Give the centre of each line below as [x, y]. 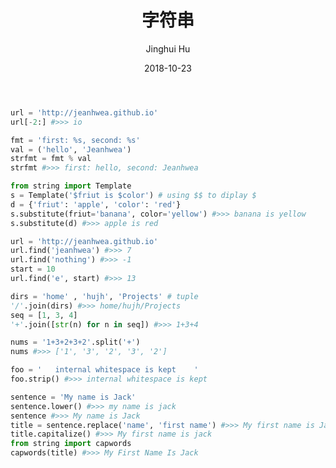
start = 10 [33, 269]
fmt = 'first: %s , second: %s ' [75, 140]
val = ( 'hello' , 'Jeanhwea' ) [71, 149]
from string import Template [71, 186]
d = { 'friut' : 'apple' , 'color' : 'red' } [96, 204]
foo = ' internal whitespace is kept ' [104, 370]
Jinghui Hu [168, 48]
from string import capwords [71, 444]
